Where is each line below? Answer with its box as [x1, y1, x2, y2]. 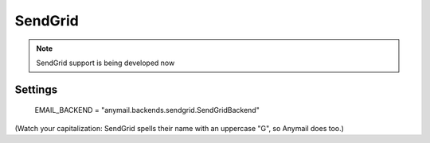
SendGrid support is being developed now [36, 58, 175, 68]
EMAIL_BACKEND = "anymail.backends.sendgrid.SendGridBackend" [34, 106, 260, 115]
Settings [14, 83, 58, 96]
